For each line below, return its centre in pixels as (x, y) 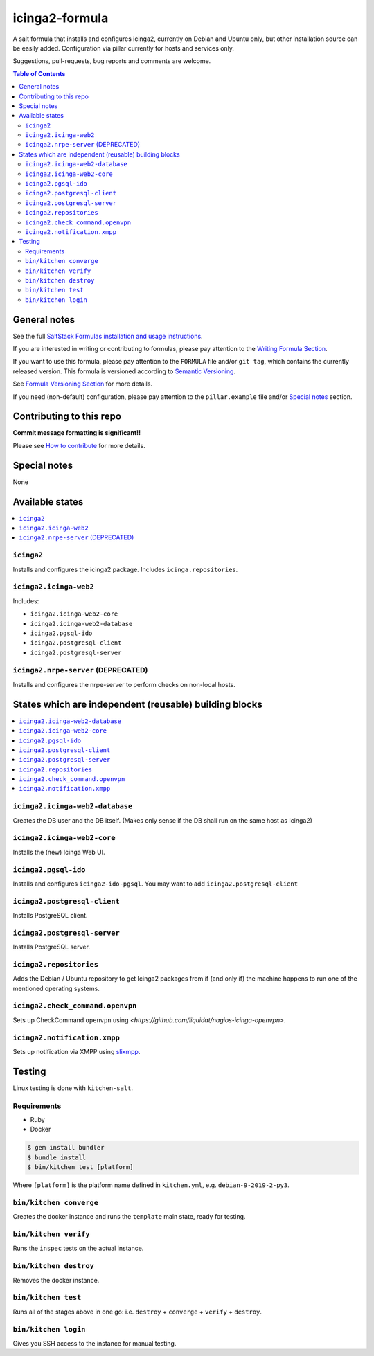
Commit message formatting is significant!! (77, 433)
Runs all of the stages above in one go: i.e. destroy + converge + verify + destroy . (137, 1312)
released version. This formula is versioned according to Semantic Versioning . (124, 371)
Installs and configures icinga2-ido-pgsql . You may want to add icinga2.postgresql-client (155, 884)
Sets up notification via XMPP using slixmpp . (77, 1051)
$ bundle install (57, 1157)
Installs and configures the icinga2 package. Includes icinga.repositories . (125, 569)
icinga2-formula (61, 18)
